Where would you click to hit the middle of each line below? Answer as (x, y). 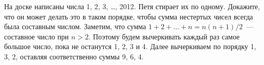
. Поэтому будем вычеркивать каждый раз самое (164, 36)
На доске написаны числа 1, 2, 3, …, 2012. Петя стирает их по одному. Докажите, (132, 6)
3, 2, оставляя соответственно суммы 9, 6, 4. (74, 56)
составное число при (36, 36)
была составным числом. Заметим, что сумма (75, 26)
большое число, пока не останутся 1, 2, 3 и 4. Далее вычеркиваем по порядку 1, (130, 46)
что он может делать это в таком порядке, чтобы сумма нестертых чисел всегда (129, 16)
